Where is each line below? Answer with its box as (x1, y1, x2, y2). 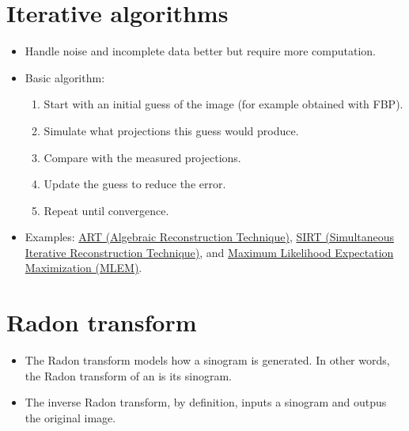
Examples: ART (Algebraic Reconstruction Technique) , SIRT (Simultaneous (25, 229, 395, 245)
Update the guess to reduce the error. (44, 176, 226, 192)
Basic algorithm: (25, 69, 105, 85)
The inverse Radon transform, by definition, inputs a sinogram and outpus (25, 394, 387, 410)
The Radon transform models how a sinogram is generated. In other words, (25, 352, 390, 369)
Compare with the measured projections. (44, 149, 241, 165)
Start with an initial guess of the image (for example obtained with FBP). (44, 96, 403, 112)
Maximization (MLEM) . (25, 259, 142, 276)
